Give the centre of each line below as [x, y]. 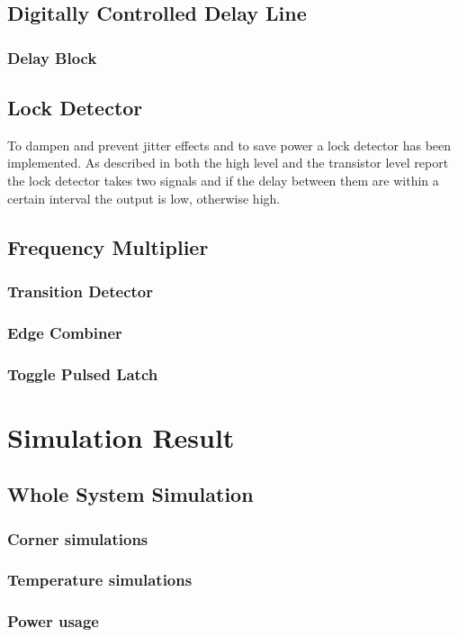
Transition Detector [80, 291]
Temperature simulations [100, 580]
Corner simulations [78, 538]
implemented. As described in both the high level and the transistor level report [228, 163]
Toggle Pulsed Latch [83, 373]
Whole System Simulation [130, 494]
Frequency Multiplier [108, 246]
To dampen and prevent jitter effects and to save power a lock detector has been [229, 145]
